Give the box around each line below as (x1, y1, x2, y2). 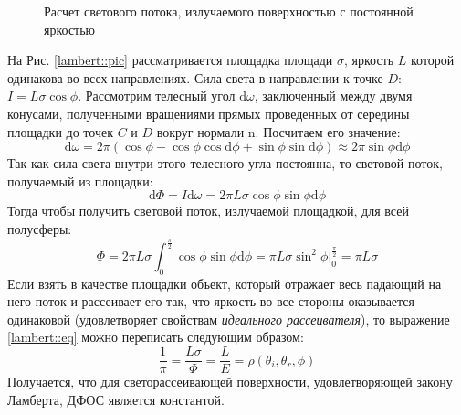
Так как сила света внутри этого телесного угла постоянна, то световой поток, (7, 154, 443, 173)
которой (411, 50, 455, 69)
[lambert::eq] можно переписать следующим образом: (7, 327, 304, 346)
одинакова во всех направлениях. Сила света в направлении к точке (7, 68, 383, 87)
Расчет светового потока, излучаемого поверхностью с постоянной (44, 2, 414, 20)
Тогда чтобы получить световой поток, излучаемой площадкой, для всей (7, 201, 409, 220)
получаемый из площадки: (7, 171, 153, 190)
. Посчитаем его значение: (255, 122, 401, 141)
